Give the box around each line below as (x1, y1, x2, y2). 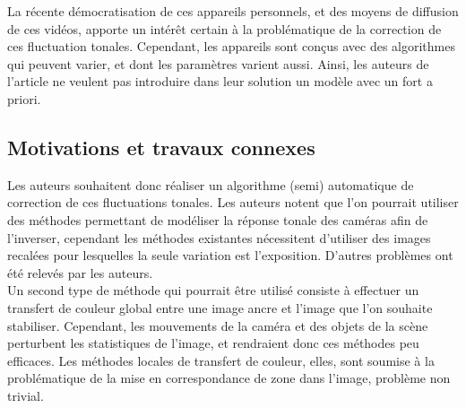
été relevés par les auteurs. (7, 263, 153, 282)
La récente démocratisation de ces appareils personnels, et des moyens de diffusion (7, 2, 459, 20)
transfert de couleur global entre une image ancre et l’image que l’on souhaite (7, 298, 433, 317)
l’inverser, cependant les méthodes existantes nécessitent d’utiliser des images (7, 228, 431, 247)
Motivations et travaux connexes (7, 133, 315, 161)
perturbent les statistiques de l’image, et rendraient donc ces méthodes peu (7, 334, 419, 352)
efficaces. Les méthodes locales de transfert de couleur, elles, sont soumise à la (7, 351, 435, 369)
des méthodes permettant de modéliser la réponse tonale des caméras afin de (7, 210, 428, 229)
